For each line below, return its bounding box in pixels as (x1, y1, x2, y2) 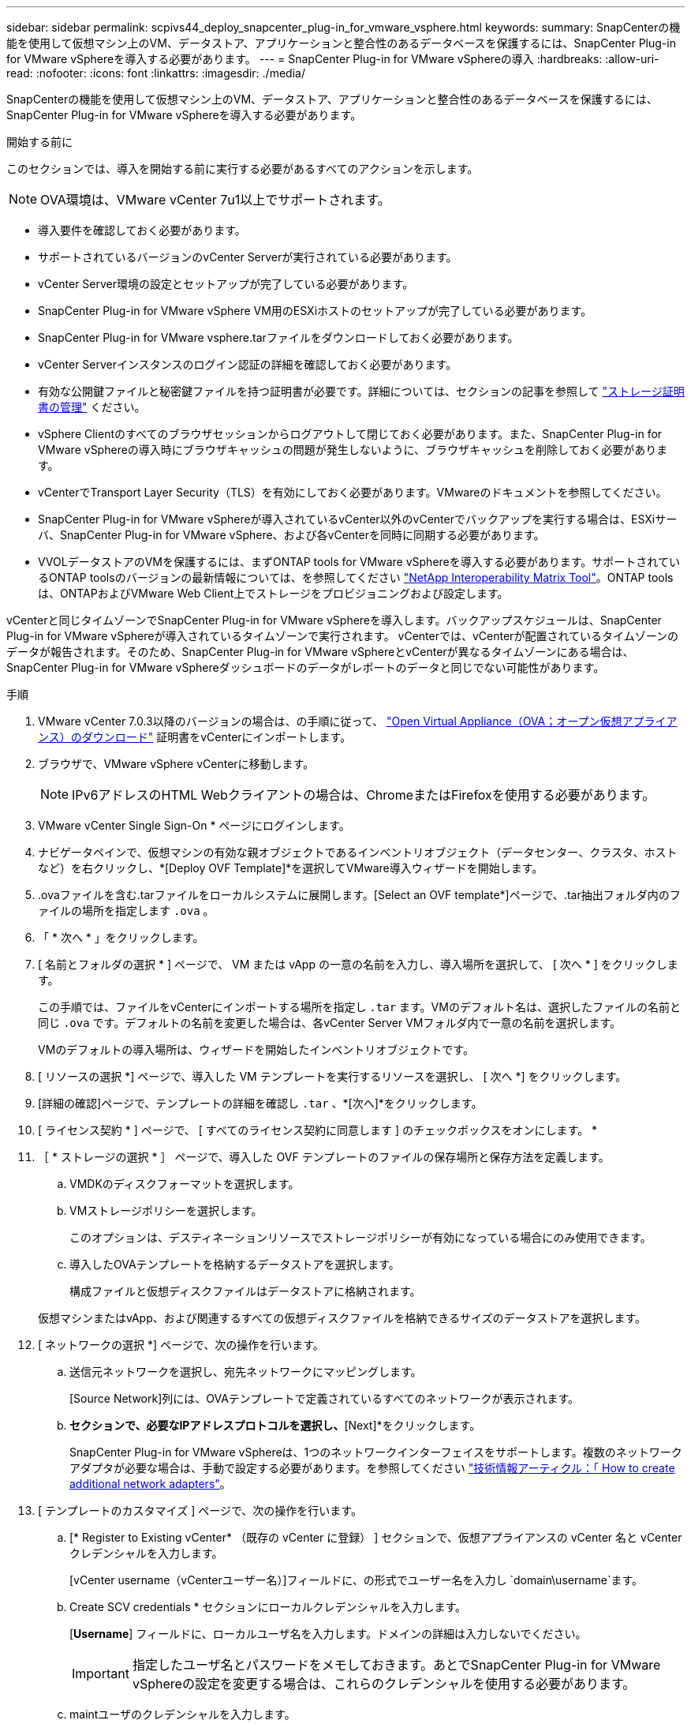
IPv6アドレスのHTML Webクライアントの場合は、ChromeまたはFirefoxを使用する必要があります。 (72, 787, 656, 803)
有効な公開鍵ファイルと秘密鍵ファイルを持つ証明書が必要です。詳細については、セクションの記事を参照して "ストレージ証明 (38, 384, 685, 398)
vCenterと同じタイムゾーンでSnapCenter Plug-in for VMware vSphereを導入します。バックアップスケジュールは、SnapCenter (6, 613, 662, 627)
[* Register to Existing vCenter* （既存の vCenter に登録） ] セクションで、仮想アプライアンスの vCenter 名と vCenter (69, 1531, 682, 1544)
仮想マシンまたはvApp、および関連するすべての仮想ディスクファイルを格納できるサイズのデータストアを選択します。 (38, 1311, 647, 1325)
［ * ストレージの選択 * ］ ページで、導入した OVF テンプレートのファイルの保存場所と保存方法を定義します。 (38, 1150, 610, 1164)
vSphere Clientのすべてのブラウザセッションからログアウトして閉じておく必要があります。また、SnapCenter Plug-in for (38, 427, 663, 440)
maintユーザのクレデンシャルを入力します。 (69, 1707, 296, 1721)
